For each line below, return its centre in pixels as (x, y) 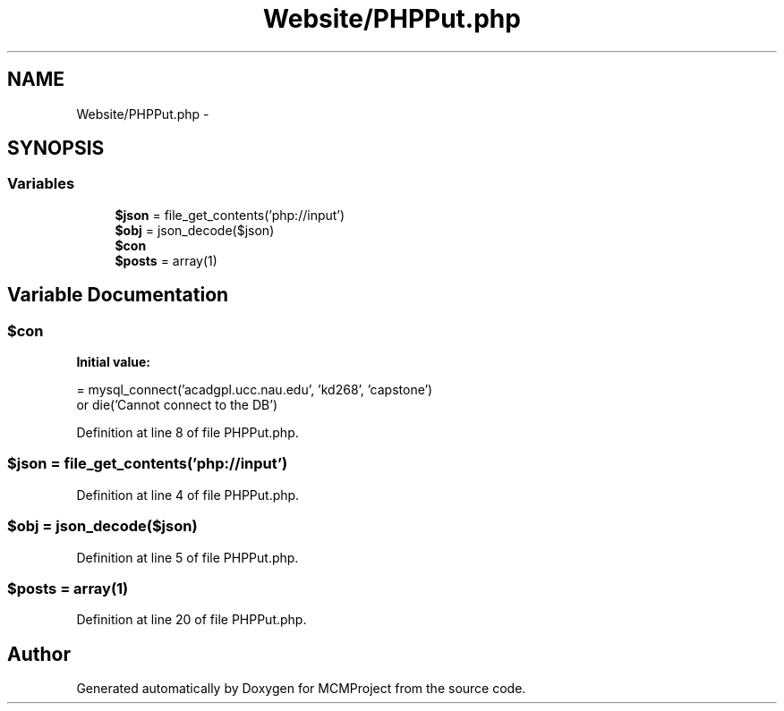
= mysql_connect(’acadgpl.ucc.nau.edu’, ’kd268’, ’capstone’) (255, 390)
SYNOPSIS (56, 148)
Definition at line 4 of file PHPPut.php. (188, 495)
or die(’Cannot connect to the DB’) (177, 405)
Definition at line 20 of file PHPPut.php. (192, 620)
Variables (41, 184)
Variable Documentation (118, 295)
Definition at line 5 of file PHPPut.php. (187, 557)
